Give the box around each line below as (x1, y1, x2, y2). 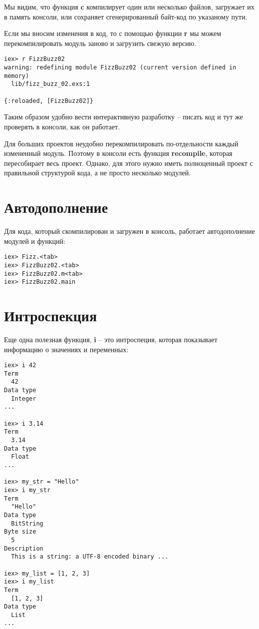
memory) (4, 72, 29, 79)
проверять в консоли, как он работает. (4, 121, 120, 131)
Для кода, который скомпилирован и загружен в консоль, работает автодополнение (4, 226, 255, 236)
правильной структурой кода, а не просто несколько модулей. (4, 167, 191, 178)
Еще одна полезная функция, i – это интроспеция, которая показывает (4, 334, 218, 344)
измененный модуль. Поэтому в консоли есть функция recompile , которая (4, 148, 233, 158)
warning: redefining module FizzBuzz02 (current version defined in (4, 64, 237, 71)
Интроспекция (4, 305, 97, 325)
